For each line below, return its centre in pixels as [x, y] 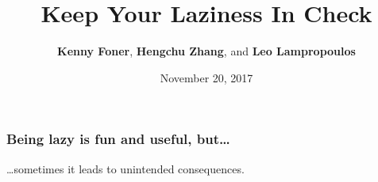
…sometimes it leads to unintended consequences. [125, 168]
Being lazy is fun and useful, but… [118, 139]
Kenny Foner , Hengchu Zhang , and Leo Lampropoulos [206, 51]
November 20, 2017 [206, 77]
